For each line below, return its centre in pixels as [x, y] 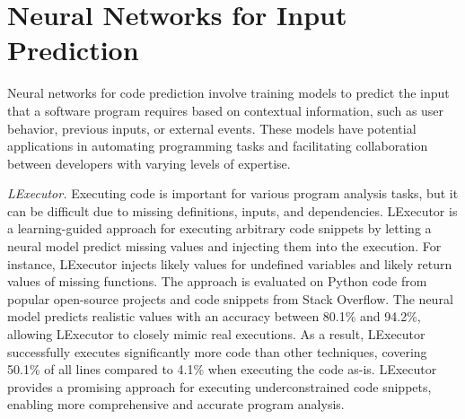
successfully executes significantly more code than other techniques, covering [217, 351]
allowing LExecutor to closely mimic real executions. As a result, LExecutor [216, 334]
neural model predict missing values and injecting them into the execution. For [224, 246]
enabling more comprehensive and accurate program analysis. [176, 404]
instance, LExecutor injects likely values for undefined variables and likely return [230, 263]
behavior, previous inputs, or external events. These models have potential [212, 128]
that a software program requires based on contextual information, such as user [226, 110]
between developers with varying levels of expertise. [149, 163]
